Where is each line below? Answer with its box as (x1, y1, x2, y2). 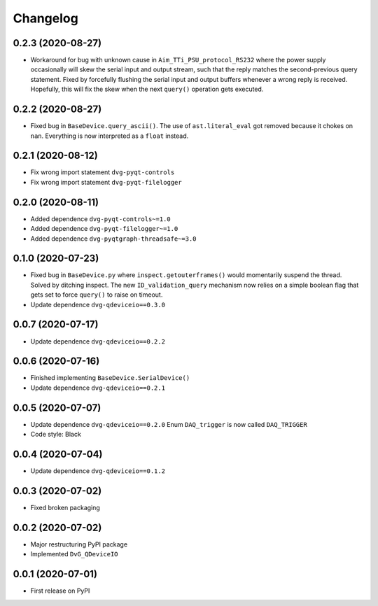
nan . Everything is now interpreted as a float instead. (30, 132, 189, 140)
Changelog (13, 10, 78, 26)
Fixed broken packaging (30, 503, 101, 512)
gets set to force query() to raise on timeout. (30, 290, 163, 299)
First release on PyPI (30, 586, 90, 595)
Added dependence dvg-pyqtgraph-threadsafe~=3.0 (30, 234, 197, 243)
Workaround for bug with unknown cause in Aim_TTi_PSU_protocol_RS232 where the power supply (30, 56, 326, 64)
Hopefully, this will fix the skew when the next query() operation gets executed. (30, 85, 264, 94)
